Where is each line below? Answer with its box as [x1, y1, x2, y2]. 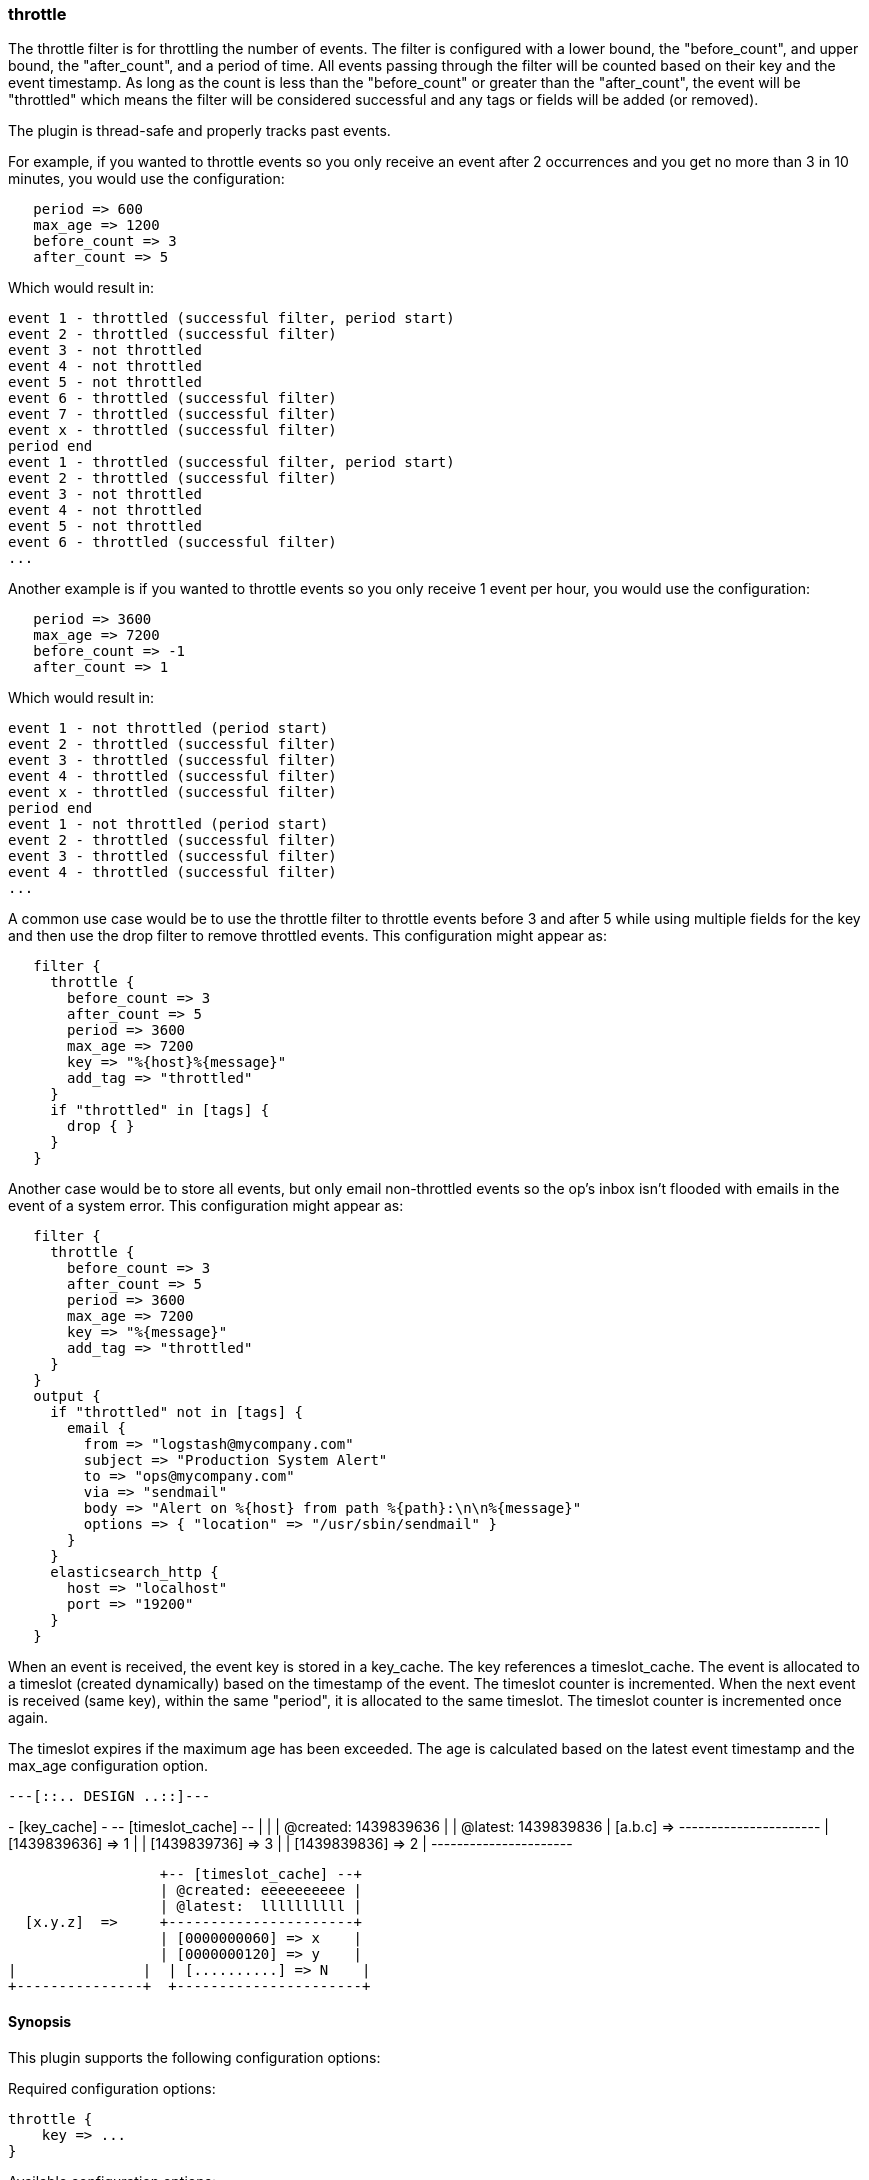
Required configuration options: [8, 2079, 216, 2097]
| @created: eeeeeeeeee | [159, 1882, 363, 1899]
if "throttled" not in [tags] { [50, 1404, 304, 1421]
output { [33, 1388, 101, 1405]
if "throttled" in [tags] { [50, 1102, 270, 1119]
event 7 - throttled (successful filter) [8, 406, 337, 423]
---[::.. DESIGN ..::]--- [8, 1788, 211, 1805]
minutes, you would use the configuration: [8, 170, 285, 188]
